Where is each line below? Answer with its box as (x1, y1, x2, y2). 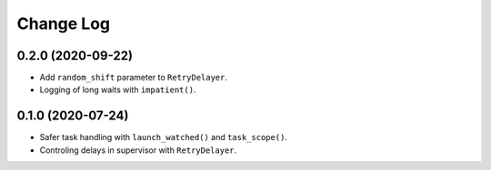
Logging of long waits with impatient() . (39, 84, 196, 95)
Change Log (16, 14, 111, 33)
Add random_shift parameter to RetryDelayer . (39, 72, 227, 83)
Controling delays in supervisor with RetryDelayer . (39, 145, 237, 156)
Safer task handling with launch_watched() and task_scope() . (39, 132, 288, 143)
